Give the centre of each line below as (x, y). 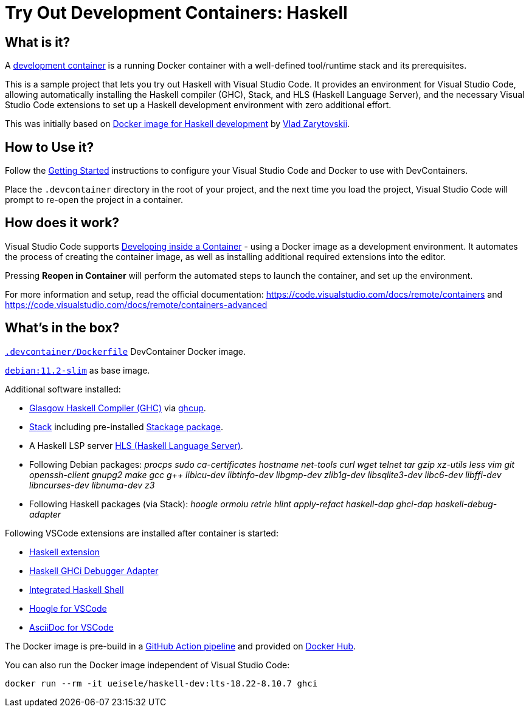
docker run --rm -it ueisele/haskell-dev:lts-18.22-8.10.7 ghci (161, 683)
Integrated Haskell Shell (77, 589)
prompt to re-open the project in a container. (94, 200)
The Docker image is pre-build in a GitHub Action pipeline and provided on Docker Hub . (181, 646)
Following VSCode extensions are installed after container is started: (142, 533)
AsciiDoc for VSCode (71, 627)
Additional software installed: (63, 389)
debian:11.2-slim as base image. (78, 370)
